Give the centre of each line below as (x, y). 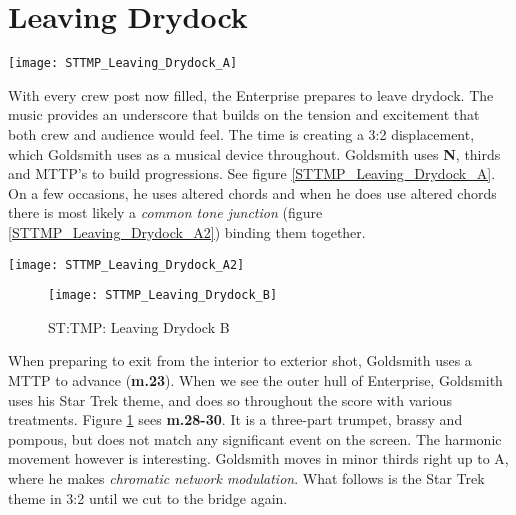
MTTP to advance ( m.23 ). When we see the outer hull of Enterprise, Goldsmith (255, 380)
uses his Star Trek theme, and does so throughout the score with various (230, 399)
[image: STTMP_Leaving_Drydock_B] (163, 295)
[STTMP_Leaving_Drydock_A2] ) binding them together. (187, 231)
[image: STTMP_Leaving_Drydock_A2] (126, 264)
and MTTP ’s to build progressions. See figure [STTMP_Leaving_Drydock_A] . (252, 173)
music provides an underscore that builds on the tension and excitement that (244, 114)
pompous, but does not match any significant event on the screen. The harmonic (255, 438)
